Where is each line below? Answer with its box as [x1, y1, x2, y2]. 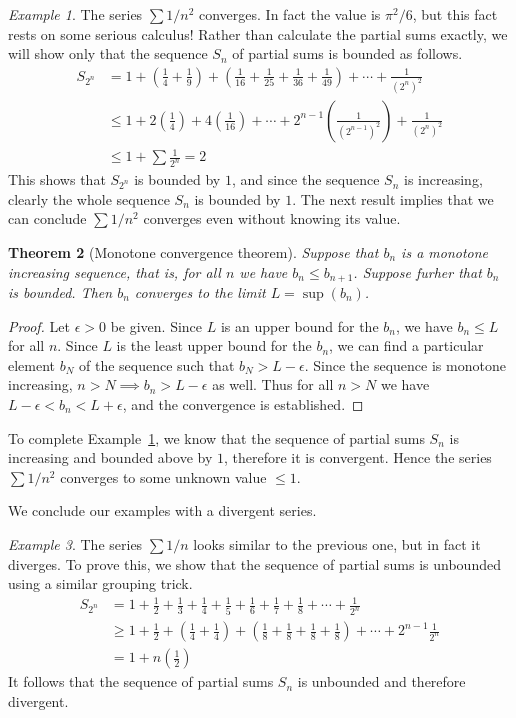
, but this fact [412, 4, 498, 24]
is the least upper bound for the [116, 335, 312, 356]
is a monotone [401, 241, 489, 262]
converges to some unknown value [60, 466, 267, 487]
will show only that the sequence [8, 43, 208, 64]
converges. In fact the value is [199, 4, 381, 24]
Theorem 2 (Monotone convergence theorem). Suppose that [8, 241, 379, 262]
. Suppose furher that [353, 261, 482, 282]
